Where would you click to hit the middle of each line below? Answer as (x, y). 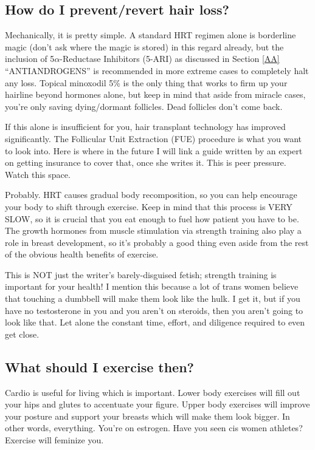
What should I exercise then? (99, 366)
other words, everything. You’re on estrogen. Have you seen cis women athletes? (154, 428)
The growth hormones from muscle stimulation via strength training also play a (153, 230)
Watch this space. (38, 174)
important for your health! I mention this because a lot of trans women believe (152, 286)
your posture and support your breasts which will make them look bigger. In (147, 416)
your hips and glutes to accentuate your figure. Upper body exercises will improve (157, 404)
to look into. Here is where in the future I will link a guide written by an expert (154, 150)
